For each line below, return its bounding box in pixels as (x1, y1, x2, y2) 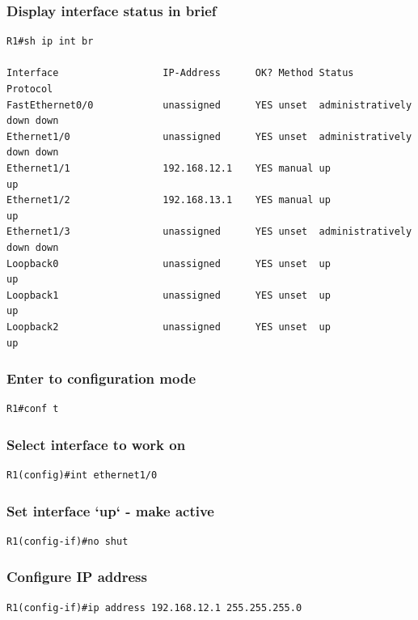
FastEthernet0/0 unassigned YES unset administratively (6, 99, 412, 111)
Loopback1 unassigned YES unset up (6, 289, 331, 301)
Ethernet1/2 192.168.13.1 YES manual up (6, 194, 331, 206)
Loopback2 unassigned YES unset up (6, 321, 331, 333)
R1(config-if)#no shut (6, 535, 129, 547)
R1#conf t (6, 403, 59, 415)
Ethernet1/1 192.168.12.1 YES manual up (6, 162, 331, 174)
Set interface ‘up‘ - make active (6, 500, 214, 520)
